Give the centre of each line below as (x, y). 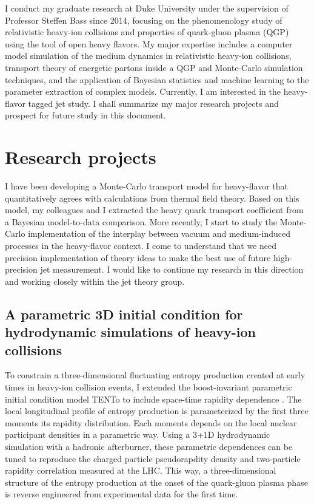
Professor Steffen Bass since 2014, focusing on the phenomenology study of (144, 20)
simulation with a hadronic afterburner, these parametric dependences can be (149, 446)
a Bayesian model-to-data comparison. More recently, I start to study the (141, 221)
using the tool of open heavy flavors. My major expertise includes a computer (149, 43)
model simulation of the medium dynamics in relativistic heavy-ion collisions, (148, 56)
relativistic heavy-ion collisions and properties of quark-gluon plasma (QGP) (147, 32)
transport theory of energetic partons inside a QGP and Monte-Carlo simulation (154, 67)
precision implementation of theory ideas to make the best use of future (138, 257)
